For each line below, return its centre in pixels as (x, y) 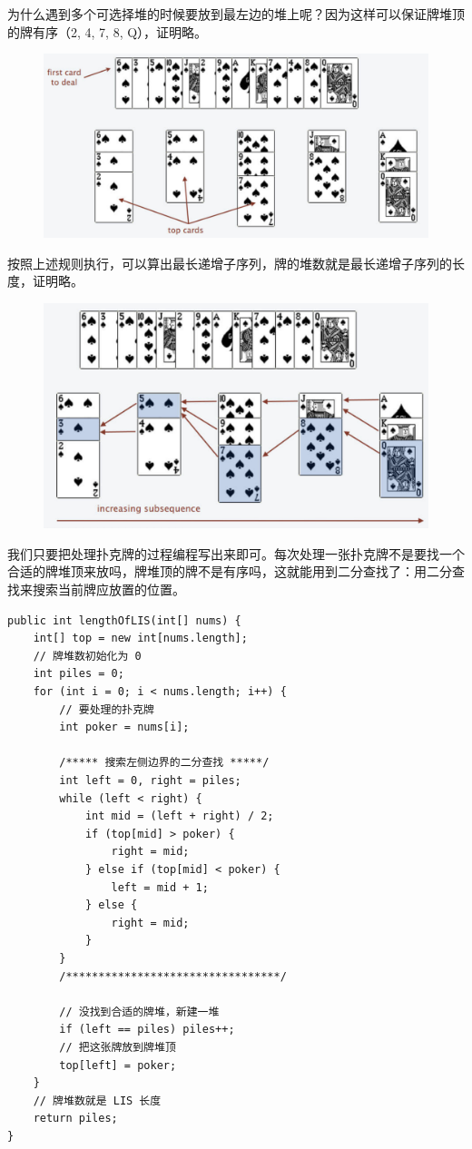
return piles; (75, 1119)
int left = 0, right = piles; (150, 781)
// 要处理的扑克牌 (107, 709)
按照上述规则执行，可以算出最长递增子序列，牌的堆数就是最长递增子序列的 (230, 263)
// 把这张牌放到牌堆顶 (118, 1047)
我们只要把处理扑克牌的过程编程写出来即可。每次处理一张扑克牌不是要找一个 (236, 553)
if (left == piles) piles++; (147, 1030)
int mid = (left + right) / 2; (179, 816)
